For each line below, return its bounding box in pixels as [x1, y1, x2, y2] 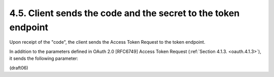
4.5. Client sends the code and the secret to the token [9, 8, 240, 19]
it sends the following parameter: [9, 55, 79, 61]
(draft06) [9, 64, 28, 70]
